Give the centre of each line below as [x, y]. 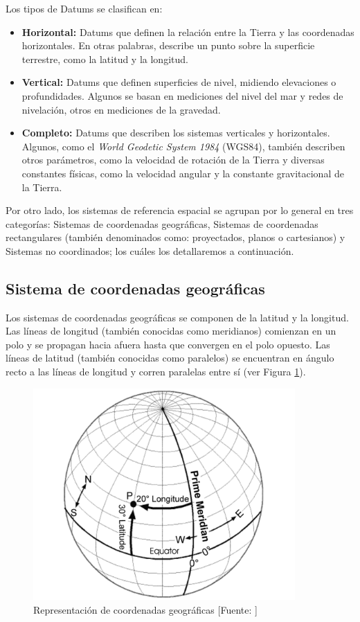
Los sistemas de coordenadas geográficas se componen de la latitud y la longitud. [177, 317]
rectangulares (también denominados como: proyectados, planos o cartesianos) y [175, 237]
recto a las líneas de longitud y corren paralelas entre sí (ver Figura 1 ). [156, 372]
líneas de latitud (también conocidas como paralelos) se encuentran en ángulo [170, 358]
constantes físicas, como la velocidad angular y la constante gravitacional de [183, 173]
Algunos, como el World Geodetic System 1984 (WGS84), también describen [183, 146]
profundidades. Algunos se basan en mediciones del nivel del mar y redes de [182, 95]
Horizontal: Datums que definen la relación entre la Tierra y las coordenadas [188, 32]
